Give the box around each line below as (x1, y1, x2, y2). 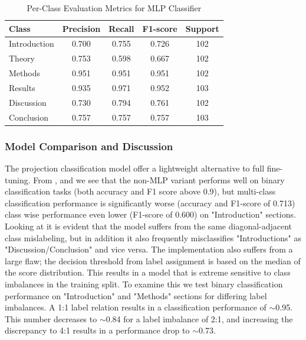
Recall (108, 22, 134, 34)
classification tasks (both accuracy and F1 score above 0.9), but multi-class (5, 185, 276, 197)
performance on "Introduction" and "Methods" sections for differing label (5, 289, 267, 302)
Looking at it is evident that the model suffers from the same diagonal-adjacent (5, 219, 292, 232)
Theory (9, 52, 35, 64)
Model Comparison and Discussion (5, 138, 173, 153)
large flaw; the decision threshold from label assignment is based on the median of (5, 254, 301, 267)
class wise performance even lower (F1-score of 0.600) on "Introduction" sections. (5, 208, 296, 221)
